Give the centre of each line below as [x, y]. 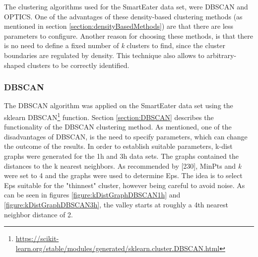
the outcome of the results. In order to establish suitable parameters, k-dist [118, 146]
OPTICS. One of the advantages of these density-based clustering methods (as [123, 16]
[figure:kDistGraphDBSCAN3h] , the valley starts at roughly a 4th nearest [116, 204]
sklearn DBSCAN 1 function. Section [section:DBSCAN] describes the [109, 116]
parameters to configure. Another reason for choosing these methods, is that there [129, 35]
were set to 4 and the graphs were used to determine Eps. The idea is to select [123, 175]
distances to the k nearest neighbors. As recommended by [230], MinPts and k [123, 165]
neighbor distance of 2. [38, 214]
